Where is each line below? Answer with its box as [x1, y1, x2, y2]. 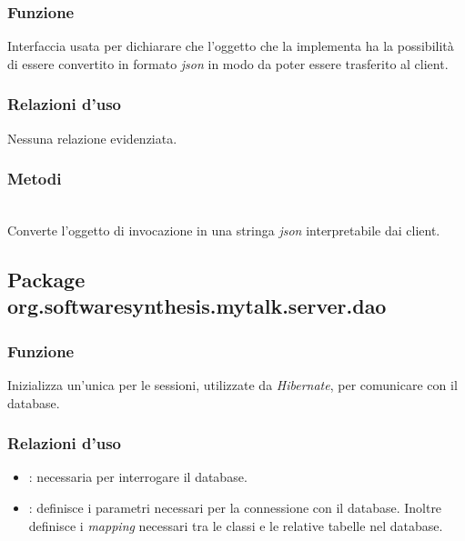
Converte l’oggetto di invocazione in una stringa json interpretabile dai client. [7, 221, 440, 240]
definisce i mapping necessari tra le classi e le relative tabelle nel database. [28, 516, 443, 535]
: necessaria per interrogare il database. [28, 467, 248, 486]
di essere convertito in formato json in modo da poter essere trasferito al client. [7, 54, 449, 73]
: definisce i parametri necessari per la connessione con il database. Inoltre [28, 498, 442, 517]
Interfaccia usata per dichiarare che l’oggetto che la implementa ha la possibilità [7, 36, 454, 55]
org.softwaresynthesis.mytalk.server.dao [7, 292, 387, 320]
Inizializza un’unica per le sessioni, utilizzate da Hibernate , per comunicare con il [7, 376, 458, 395]
